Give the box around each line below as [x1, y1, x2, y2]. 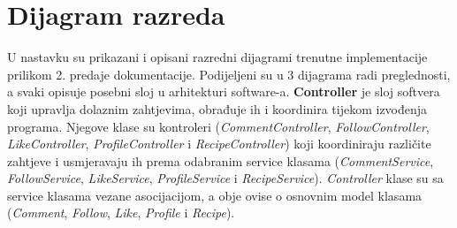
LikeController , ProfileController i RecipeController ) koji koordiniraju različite [7, 134, 431, 153]
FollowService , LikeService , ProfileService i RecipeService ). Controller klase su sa [7, 169, 444, 187]
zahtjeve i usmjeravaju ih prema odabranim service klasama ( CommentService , [7, 151, 434, 170]
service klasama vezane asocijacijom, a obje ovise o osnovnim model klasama [7, 186, 423, 204]
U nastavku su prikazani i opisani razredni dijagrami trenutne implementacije [7, 48, 428, 66]
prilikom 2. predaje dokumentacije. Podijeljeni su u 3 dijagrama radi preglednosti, [7, 65, 451, 83]
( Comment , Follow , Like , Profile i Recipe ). [7, 203, 235, 222]
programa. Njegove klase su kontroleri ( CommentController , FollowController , [7, 117, 430, 135]
